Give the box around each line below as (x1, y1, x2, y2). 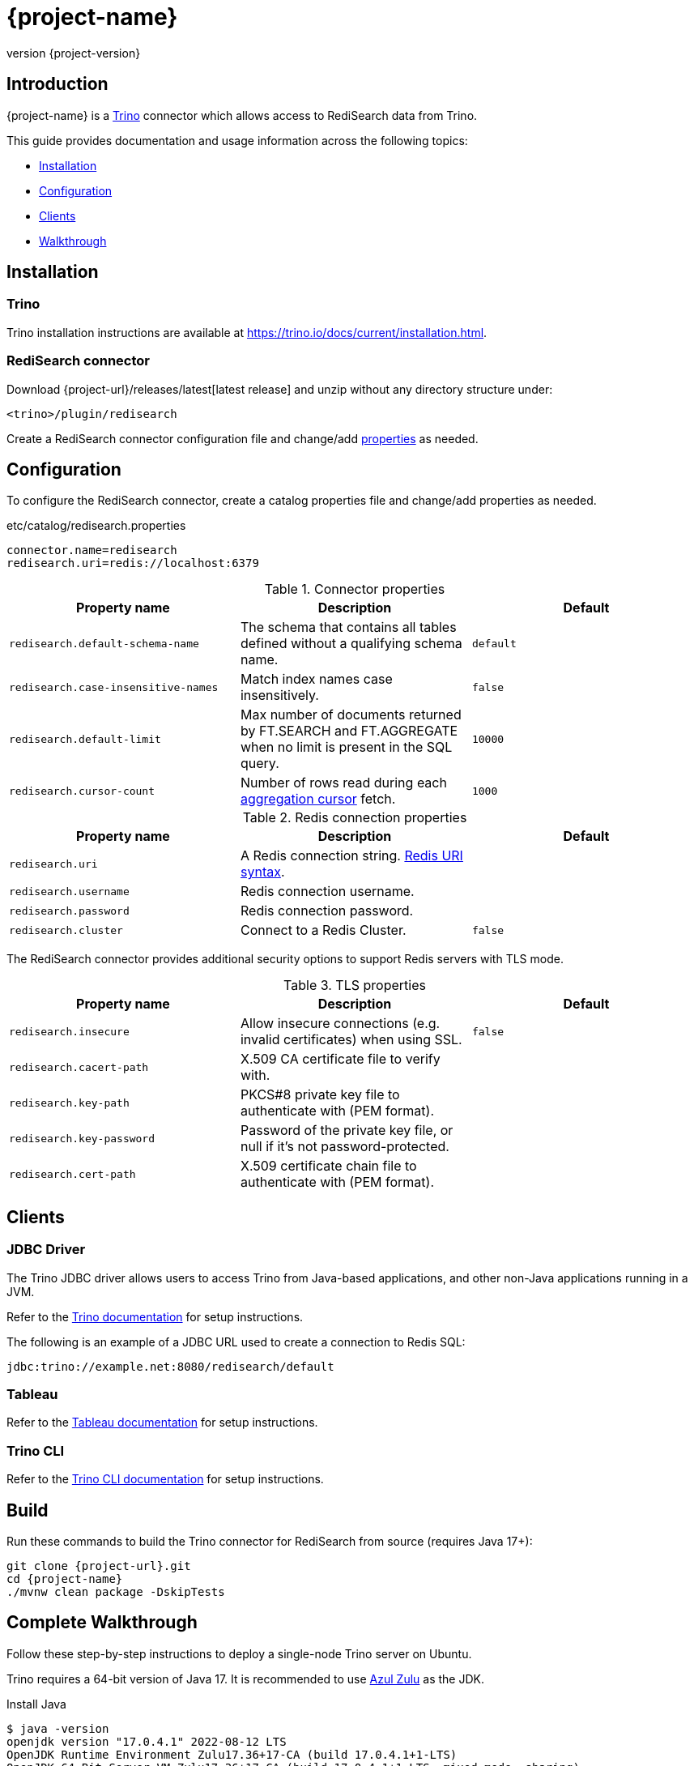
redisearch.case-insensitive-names (9, 680, 219, 693)
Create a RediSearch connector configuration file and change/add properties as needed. (6, 431, 479, 446)
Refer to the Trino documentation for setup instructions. (6, 1309, 304, 1324)
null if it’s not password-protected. (240, 1138, 449, 1155)
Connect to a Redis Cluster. (240, 922, 407, 939)
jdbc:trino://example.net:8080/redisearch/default (6, 1359, 334, 1373)
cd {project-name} (6, 1572, 123, 1585)
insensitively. (240, 687, 319, 704)
